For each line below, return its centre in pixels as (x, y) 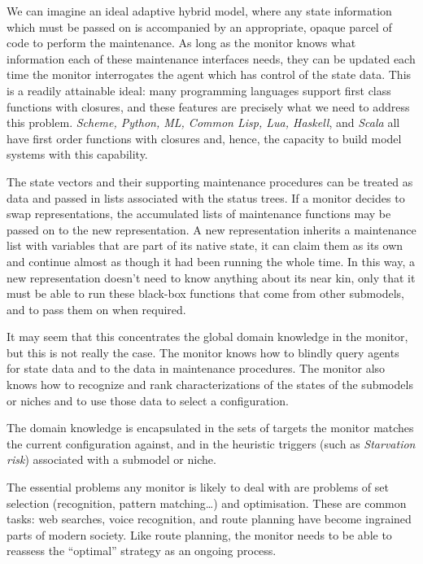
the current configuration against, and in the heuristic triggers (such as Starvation (211, 443)
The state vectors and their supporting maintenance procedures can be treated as (210, 181)
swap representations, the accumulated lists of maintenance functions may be (199, 214)
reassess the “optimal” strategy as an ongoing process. (142, 551)
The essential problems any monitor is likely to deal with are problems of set (198, 487)
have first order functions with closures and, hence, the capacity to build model (204, 138)
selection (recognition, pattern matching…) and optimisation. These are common (207, 503)
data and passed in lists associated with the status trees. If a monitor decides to (206, 197)
